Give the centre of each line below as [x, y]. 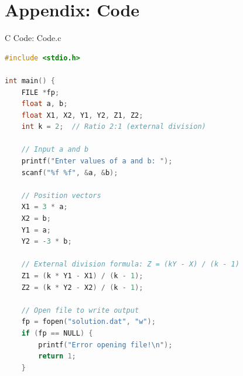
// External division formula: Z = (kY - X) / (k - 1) [130, 264]
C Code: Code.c [33, 38]
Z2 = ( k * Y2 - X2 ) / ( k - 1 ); [82, 287]
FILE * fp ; [40, 92]
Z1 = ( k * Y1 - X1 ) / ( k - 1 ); [82, 276]
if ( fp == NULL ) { [57, 333]
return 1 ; [57, 356]
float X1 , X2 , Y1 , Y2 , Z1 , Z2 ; [82, 115]
